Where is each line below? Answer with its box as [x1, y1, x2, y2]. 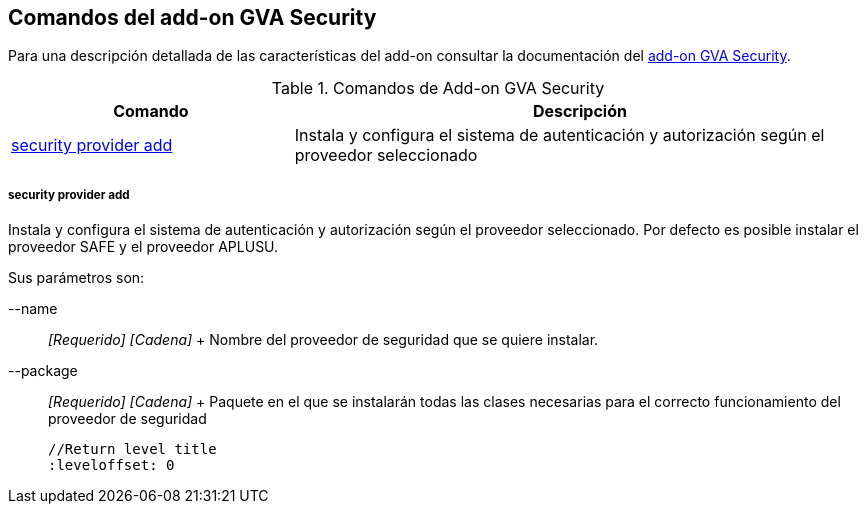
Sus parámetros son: [8, 269, 145, 287]
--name [8, 300, 58, 318]
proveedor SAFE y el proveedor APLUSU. [8, 238, 279, 256]
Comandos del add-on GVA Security [8, 5, 377, 30]
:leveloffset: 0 [48, 457, 175, 474]
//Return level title [48, 441, 217, 458]
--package [8, 362, 78, 380]
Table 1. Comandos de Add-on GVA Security [271, 78, 605, 99]
